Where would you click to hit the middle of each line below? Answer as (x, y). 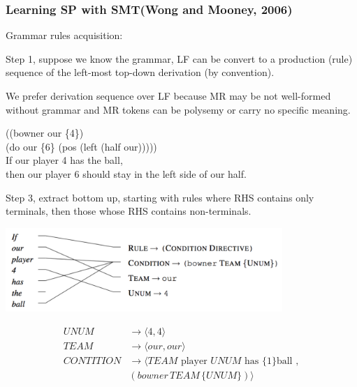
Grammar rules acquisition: (64, 35)
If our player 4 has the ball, (64, 160)
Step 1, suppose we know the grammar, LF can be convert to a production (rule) (179, 58)
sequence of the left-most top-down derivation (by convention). (140, 72)
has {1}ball (268, 361)
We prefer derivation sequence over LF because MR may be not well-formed (168, 96)
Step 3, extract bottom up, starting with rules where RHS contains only (160, 197)
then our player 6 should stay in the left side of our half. (126, 173)
